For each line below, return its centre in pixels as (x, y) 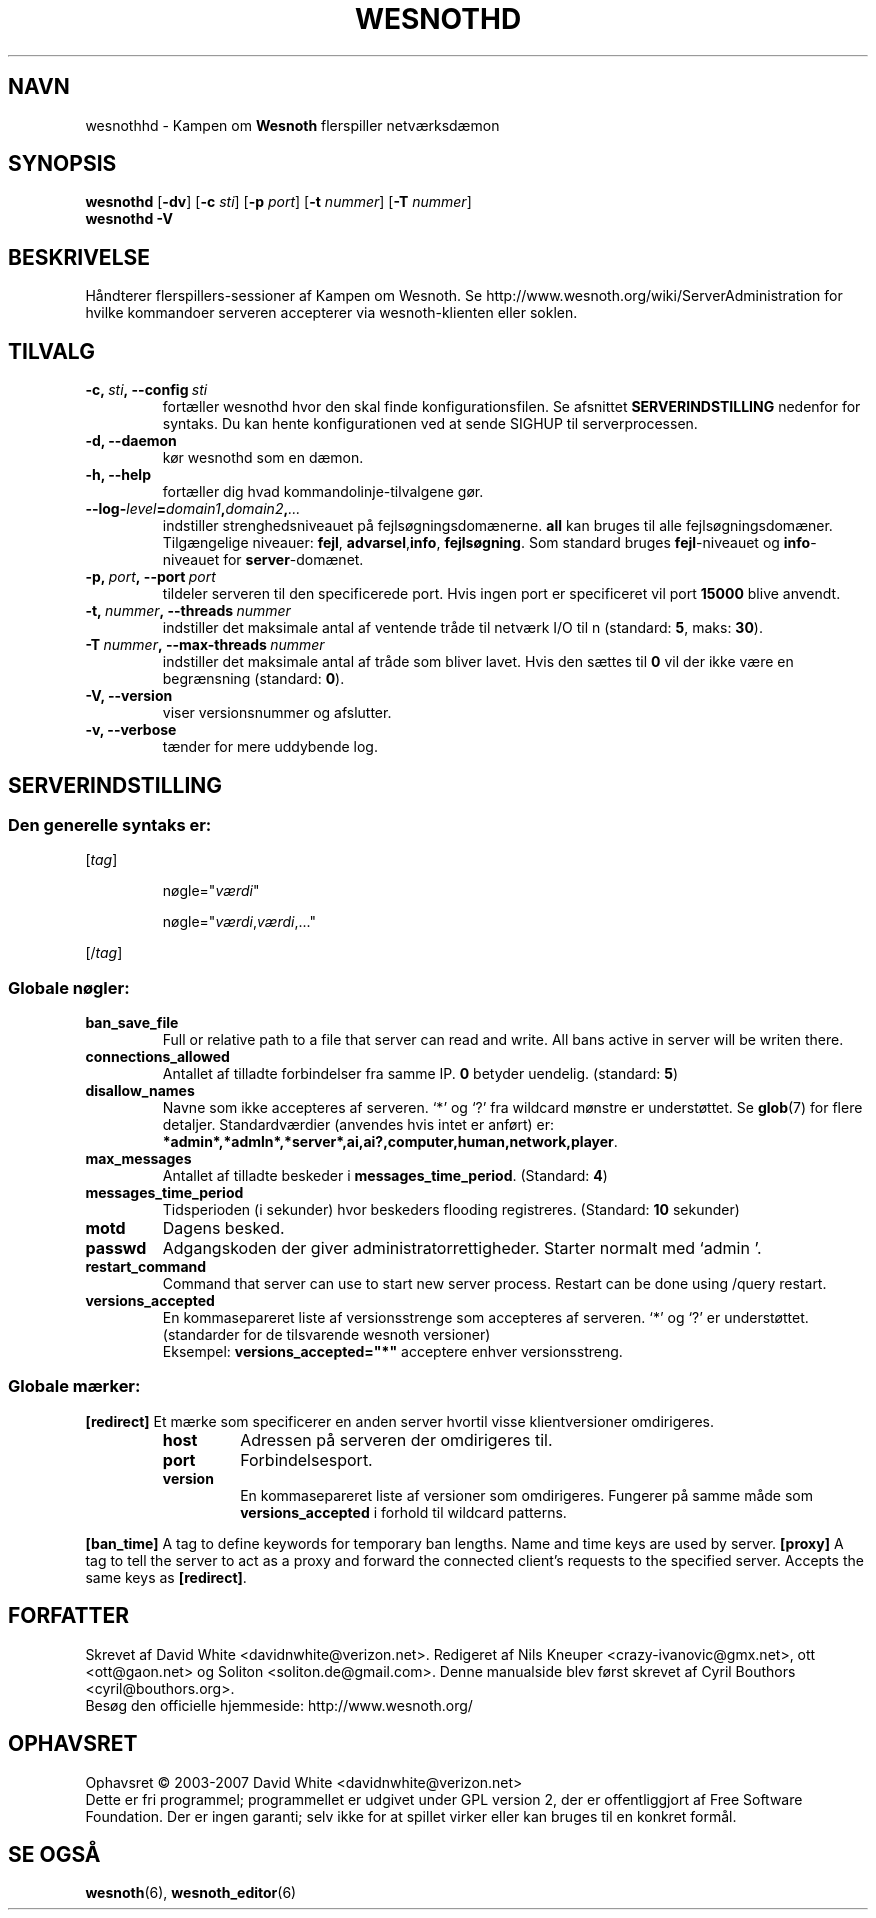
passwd (116, 1248)
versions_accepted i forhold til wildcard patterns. (403, 1512)
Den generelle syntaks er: (110, 824)
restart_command (146, 1267)
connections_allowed (157, 1057)
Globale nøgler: (69, 987)
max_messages (138, 1159)
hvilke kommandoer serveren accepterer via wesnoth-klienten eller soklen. (331, 313)
